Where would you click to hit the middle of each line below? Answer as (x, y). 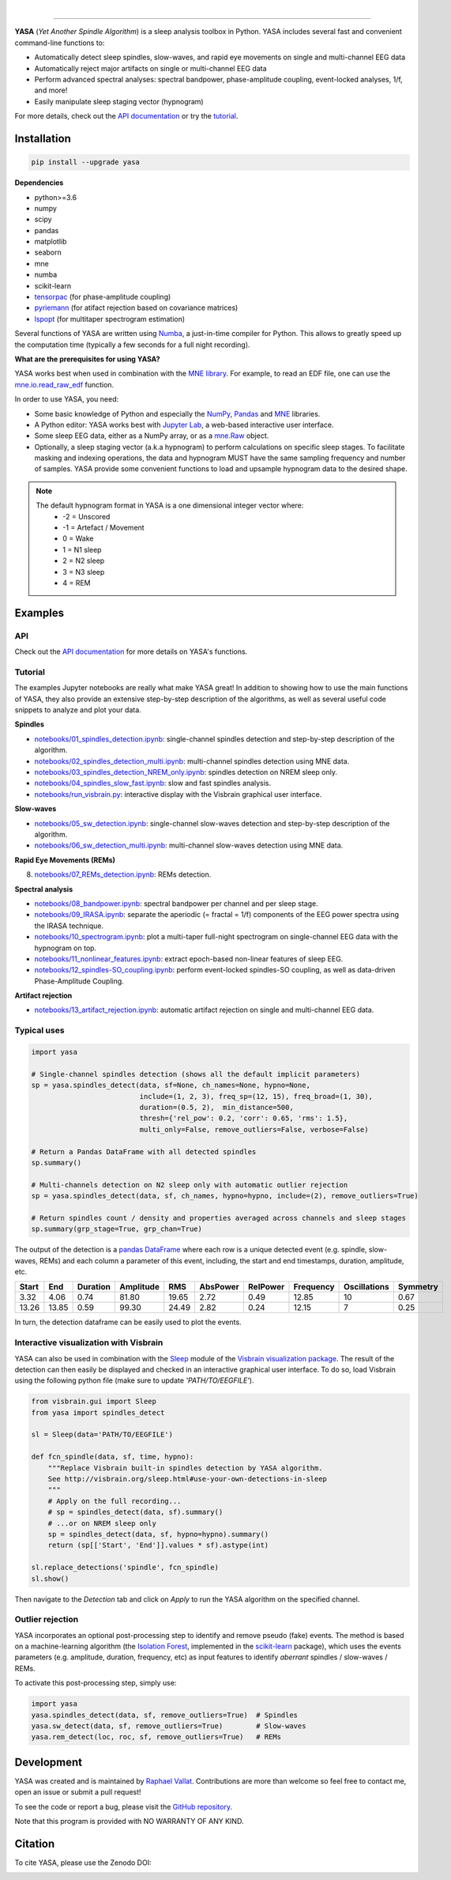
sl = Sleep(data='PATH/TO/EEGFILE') (102, 1435)
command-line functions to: (60, 43)
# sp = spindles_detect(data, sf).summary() (135, 1512)
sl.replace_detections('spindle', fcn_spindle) (125, 1568)
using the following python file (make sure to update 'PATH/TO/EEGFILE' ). (134, 1380)
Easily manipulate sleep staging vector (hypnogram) (119, 101)
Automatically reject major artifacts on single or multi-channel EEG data (151, 68)
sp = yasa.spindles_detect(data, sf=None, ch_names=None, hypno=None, (171, 1085)
